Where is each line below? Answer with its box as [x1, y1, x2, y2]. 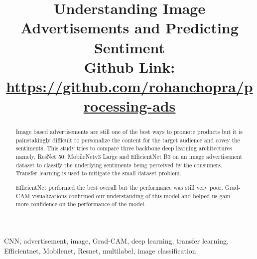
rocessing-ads [83, 96, 176, 116]
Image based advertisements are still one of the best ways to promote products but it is [15, 128, 243, 136]
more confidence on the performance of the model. [15, 200, 146, 208]
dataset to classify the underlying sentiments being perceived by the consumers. [15, 160, 223, 169]
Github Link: [84, 56, 175, 77]
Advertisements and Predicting [20, 17, 239, 38]
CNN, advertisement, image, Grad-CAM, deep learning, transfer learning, [4, 235, 229, 246]
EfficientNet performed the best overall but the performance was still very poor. [15, 183, 223, 191]
